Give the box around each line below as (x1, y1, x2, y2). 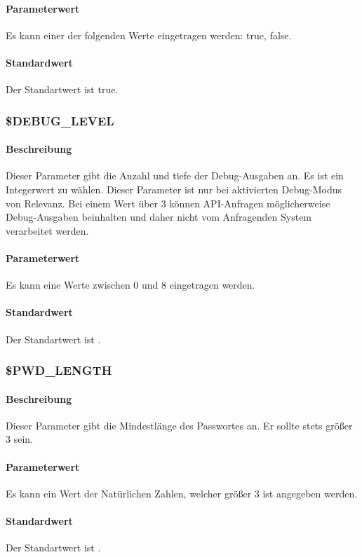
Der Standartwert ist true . (6, 82, 119, 97)
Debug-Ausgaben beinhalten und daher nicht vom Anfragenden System (6, 209, 312, 224)
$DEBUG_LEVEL (6, 111, 114, 129)
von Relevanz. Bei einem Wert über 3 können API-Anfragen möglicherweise (6, 195, 330, 210)
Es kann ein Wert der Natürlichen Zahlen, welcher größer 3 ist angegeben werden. (6, 486, 358, 500)
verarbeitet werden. (6, 223, 89, 238)
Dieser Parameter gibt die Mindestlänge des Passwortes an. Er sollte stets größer (6, 418, 353, 432)
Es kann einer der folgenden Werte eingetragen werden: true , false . (6, 27, 292, 42)
